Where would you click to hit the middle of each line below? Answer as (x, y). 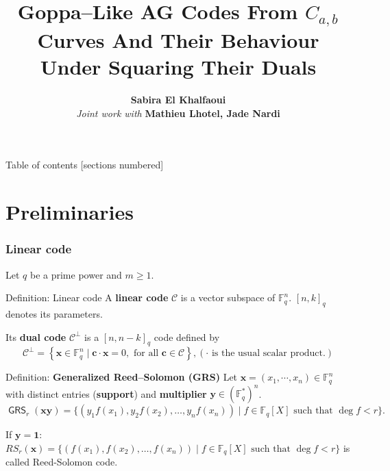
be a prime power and (76, 274)
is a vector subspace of (228, 297)
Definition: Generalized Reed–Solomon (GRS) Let (122, 377)
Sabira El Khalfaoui (178, 100)
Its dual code (36, 336)
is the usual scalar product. (268, 354)
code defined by (187, 336)
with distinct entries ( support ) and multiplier (106, 393)
